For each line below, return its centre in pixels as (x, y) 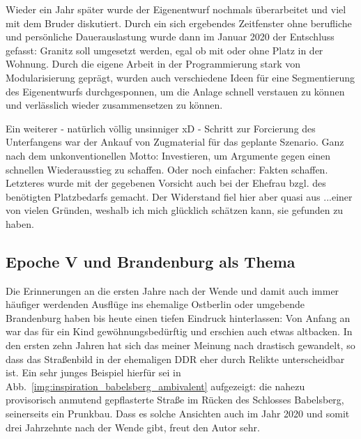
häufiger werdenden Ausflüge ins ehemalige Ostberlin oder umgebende (155, 304)
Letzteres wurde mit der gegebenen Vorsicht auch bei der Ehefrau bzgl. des (166, 183)
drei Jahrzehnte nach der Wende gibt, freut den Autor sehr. (133, 427)
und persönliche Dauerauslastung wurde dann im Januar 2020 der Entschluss (170, 37)
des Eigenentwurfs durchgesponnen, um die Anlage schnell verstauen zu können (175, 91)
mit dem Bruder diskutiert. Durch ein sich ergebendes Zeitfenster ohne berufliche (179, 23)
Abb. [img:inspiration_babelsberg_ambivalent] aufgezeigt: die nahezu (155, 386)
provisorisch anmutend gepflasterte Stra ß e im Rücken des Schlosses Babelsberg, (175, 400)
